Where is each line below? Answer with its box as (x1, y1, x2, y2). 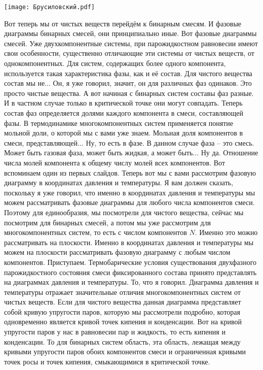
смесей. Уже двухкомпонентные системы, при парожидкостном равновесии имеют (4, 38, 258, 48)
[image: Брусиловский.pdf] (4, 4, 95, 11)
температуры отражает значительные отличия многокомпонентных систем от (4, 286, 241, 297)
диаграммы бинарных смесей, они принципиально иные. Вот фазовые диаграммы (4, 28, 257, 39)
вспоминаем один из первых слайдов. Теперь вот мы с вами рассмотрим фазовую (4, 167, 256, 178)
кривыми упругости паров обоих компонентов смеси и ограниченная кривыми (4, 346, 246, 357)
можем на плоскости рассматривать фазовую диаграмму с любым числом (4, 247, 231, 257)
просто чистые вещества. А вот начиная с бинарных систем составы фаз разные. (4, 87, 254, 98)
